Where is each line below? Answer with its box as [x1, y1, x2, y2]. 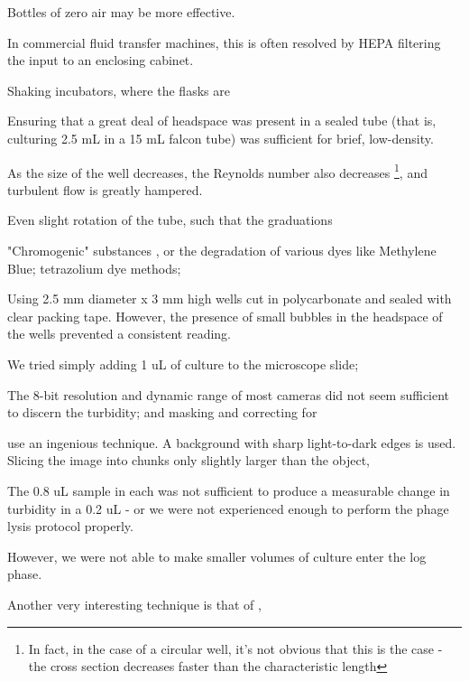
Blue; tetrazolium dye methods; [7, 258, 181, 277]
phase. [7, 564, 42, 583]
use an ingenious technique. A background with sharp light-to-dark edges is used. [7, 433, 456, 452]
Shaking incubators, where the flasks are [7, 80, 230, 99]
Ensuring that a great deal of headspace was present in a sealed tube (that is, [7, 111, 437, 130]
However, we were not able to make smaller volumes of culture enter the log [7, 546, 427, 565]
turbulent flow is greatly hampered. [7, 180, 203, 199]
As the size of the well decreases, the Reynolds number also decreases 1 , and [7, 160, 428, 182]
